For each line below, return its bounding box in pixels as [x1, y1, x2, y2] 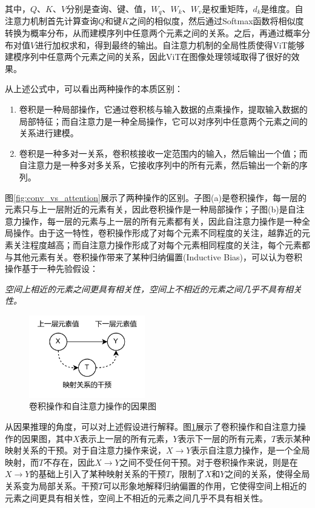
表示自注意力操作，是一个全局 [191, 444, 310, 457]
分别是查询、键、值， [66, 2, 151, 15]
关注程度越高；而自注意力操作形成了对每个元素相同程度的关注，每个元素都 [13, 238, 310, 251]
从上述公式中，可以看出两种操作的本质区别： [5, 82, 183, 95]
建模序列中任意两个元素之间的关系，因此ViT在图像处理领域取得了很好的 [5, 50, 291, 63]
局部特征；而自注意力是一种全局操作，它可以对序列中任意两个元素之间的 [19, 114, 308, 127]
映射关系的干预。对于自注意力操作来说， [5, 444, 166, 457]
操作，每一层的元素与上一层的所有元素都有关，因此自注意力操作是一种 [21, 214, 302, 227]
